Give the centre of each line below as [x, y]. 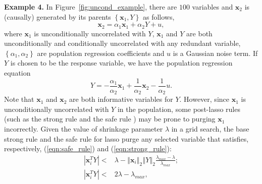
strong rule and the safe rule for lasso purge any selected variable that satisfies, [126, 138]
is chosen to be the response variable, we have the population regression [121, 63]
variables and [213, 7]
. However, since [204, 99]
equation [17, 73]
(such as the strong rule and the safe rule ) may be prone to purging [110, 119]
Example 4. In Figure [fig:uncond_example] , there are [91, 7]
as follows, [159, 16]
